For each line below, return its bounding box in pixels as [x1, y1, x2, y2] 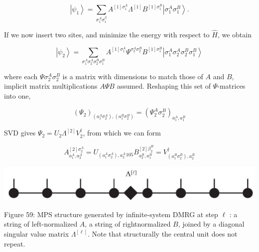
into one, [4, 90, 31, 101]
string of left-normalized [4, 219, 78, 229]
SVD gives [4, 127, 36, 138]
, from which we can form [83, 127, 161, 138]
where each [4, 71, 38, 81]
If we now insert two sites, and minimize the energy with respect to [4, 29, 210, 40]
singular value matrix [4, 229, 69, 239]
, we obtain [217, 29, 252, 40]
